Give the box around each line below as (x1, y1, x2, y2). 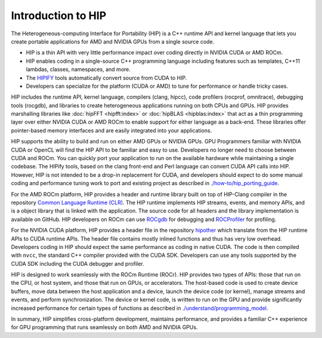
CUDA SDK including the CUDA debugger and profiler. (11, 260, 144, 267)
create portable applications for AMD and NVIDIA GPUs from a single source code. (11, 38, 215, 45)
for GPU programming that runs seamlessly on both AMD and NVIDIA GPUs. (11, 324, 198, 331)
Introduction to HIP (11, 9, 107, 22)
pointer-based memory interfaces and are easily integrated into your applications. (11, 127, 212, 134)
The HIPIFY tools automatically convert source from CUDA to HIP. (26, 74, 187, 81)
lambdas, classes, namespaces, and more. (26, 66, 131, 73)
